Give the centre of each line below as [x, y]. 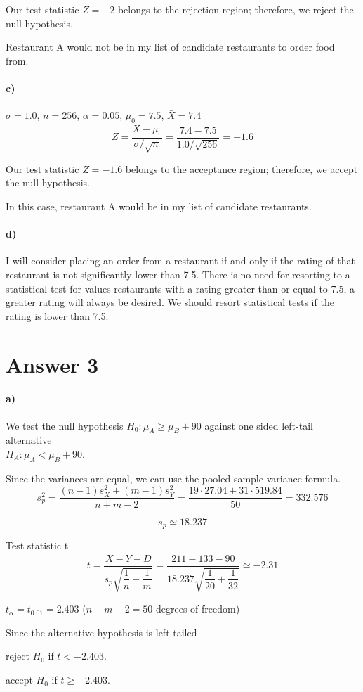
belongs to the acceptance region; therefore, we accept [242, 168]
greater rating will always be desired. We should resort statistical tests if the [170, 302]
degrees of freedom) [198, 609]
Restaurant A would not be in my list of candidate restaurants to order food [170, 47]
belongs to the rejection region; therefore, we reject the [236, 9]
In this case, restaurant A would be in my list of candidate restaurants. [159, 206]
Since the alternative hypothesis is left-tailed [101, 632]
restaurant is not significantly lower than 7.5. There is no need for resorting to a [178, 274]
